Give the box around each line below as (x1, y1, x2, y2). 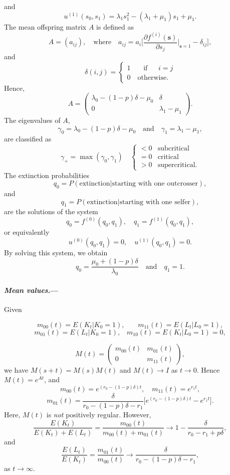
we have (4, 364, 29, 375)
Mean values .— (4, 284, 59, 295)
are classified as (4, 133, 52, 144)
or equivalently (4, 227, 50, 237)
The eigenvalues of (4, 115, 61, 125)
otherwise (137, 74, 167, 81)
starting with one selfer (119, 198, 190, 206)
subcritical (157, 145, 189, 152)
